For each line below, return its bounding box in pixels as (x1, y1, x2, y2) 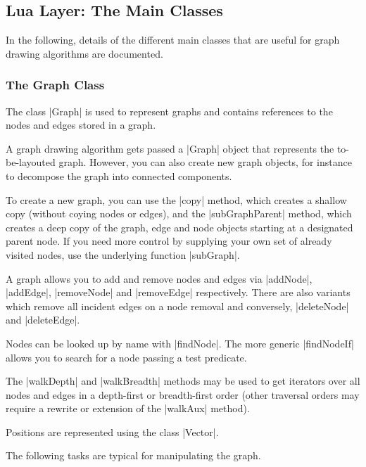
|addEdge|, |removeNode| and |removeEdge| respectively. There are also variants (6, 285, 351, 300)
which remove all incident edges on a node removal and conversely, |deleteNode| (6, 298, 349, 313)
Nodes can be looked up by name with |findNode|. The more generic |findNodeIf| (6, 335, 354, 350)
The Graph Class (6, 76, 105, 94)
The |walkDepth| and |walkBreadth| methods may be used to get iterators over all (6, 373, 360, 388)
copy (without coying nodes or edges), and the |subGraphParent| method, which (6, 206, 352, 221)
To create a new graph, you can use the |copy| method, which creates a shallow (6, 192, 347, 207)
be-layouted (6, 155, 56, 169)
